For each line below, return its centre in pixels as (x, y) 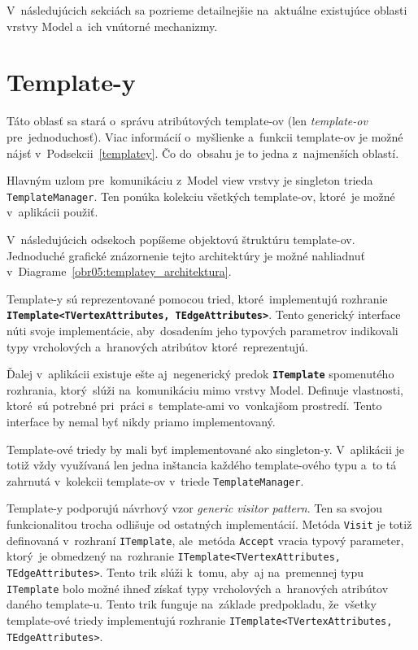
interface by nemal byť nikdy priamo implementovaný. (141, 421)
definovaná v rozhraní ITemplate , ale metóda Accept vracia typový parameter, (205, 540)
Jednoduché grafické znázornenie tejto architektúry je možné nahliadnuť (186, 255)
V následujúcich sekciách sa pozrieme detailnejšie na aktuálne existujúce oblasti (207, 10)
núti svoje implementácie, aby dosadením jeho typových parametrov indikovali (202, 330)
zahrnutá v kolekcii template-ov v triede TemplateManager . (155, 480)
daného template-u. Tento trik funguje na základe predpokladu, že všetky (192, 604)
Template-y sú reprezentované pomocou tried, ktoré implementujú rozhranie (197, 298)
